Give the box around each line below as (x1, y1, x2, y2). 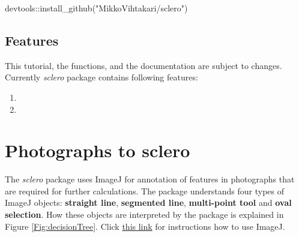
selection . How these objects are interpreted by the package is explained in (5, 208, 284, 221)
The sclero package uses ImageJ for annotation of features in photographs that (5, 173, 295, 185)
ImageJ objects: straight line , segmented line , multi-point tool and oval (5, 196, 292, 209)
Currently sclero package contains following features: (5, 71, 198, 83)
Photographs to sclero (5, 138, 190, 163)
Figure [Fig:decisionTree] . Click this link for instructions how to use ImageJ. (5, 220, 285, 232)
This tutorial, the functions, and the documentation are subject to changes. (5, 59, 282, 71)
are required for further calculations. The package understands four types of (5, 184, 284, 197)
